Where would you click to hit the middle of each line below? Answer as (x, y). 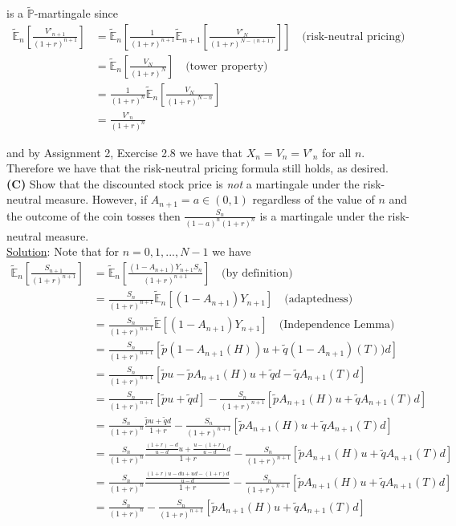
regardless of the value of (313, 199)
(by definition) (257, 273)
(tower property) (227, 66)
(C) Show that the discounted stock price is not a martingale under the (183, 183)
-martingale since (76, 13)
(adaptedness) (319, 299)
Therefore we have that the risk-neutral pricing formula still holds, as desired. (197, 168)
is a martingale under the (322, 215)
